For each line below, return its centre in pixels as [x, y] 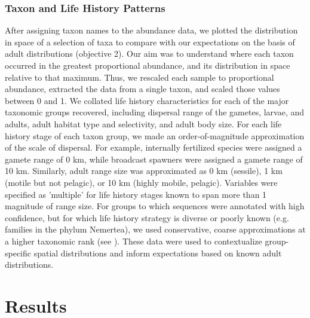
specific [18, 253]
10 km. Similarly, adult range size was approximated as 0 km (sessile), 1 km [144, 171]
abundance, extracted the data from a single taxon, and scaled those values [142, 89]
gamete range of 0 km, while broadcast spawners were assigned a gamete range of [154, 159]
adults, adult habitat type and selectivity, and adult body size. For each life [143, 123]
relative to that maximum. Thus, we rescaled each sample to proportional [139, 77]
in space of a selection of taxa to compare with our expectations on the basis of [150, 42]
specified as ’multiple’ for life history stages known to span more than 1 [136, 194]
